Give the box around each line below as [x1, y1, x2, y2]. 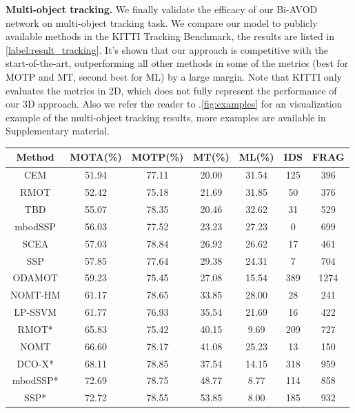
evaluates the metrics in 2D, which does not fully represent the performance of [6, 83, 337, 97]
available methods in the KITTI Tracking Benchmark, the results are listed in [6, 29, 335, 43]
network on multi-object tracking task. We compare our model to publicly [6, 15, 318, 30]
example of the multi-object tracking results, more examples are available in [6, 110, 326, 124]
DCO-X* [17, 356, 54, 370]
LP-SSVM [14, 305, 57, 319]
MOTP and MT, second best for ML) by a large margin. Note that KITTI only [6, 69, 342, 83]
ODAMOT [12, 270, 58, 285]
